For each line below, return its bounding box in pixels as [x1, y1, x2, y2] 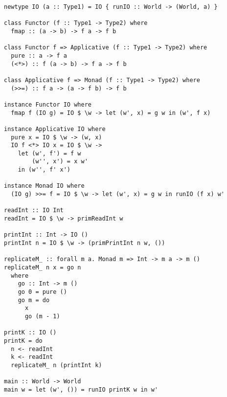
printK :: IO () [4, 329, 57, 336]
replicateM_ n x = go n [4, 264, 81, 271]
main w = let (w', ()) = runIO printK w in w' [4, 386, 158, 393]
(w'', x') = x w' [32, 158, 88, 165]
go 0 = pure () [18, 288, 67, 295]
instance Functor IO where [4, 101, 91, 108]
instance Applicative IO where [4, 125, 106, 132]
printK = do [4, 337, 43, 344]
